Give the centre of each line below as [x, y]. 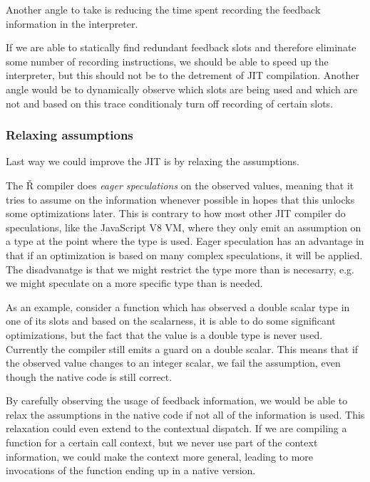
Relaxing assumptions [70, 135]
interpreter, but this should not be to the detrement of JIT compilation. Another [183, 75]
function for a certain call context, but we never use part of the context [162, 442]
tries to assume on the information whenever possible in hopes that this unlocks [180, 199]
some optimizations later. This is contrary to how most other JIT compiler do [176, 213]
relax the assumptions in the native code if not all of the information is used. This [185, 414]
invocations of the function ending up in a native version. [131, 470]
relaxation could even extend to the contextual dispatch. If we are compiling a [176, 428]
